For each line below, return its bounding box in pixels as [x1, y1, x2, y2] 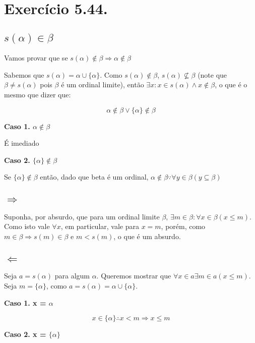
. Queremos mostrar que [96, 270, 171, 281]
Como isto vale [4, 221, 50, 232]
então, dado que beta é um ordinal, [40, 171, 149, 182]
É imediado [4, 138, 39, 148]
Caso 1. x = [4, 297, 46, 308]
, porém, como [161, 221, 206, 232]
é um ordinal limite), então [61, 79, 144, 90]
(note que [198, 69, 227, 80]
